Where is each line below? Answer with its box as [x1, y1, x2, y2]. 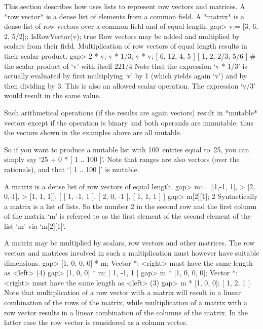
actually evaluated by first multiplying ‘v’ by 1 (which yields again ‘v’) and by [4, 70, 247, 81]
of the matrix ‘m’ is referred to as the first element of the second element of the [4, 211, 251, 221]
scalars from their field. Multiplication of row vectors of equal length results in [4, 40, 247, 51]
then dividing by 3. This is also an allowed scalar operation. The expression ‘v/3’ [4, 80, 256, 91]
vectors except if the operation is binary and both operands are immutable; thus [4, 117, 254, 128]
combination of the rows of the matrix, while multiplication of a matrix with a [4, 297, 248, 308]
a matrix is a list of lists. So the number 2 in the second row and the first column [4, 200, 257, 211]
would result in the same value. [4, 90, 101, 101]
